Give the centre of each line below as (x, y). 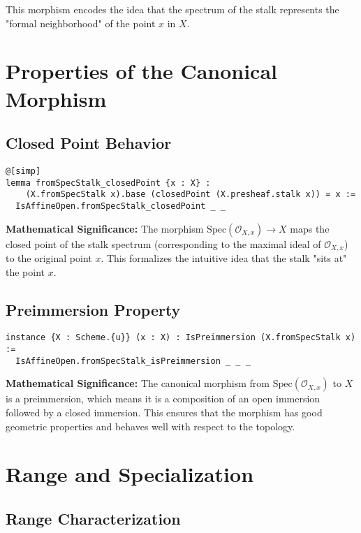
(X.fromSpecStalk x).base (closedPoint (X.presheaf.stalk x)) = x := (191, 195)
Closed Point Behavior (89, 143)
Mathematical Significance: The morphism (105, 228)
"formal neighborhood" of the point (81, 23)
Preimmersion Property (93, 309)
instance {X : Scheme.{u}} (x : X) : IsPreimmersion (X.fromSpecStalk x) (181, 338)
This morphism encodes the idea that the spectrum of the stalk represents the (172, 9)
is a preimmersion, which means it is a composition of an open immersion (163, 399)
